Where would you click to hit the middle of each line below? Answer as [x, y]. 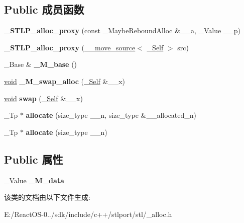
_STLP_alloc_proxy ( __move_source [70, 47]
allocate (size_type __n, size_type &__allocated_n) [111, 115]
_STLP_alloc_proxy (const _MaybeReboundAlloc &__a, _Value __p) [123, 30]
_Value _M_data [34, 180]
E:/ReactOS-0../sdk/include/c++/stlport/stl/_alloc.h [88, 214]
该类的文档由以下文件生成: [47, 197]
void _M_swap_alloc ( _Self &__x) [65, 81]
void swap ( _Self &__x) [43, 98]
